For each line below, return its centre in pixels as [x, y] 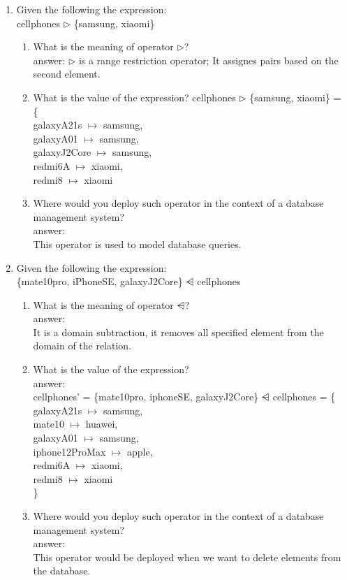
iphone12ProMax [69, 451]
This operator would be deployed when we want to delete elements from [187, 557]
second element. [67, 74]
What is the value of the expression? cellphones [134, 97]
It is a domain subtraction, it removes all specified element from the [178, 332]
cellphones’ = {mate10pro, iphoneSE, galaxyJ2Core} [146, 397]
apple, [140, 451]
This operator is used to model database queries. [137, 244]
